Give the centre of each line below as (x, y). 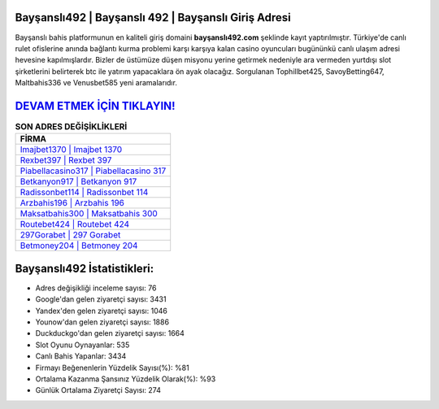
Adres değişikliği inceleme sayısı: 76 (96, 288)
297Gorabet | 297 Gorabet (70, 235)
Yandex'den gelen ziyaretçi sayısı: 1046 (102, 311)
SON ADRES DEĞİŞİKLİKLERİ (71, 127)
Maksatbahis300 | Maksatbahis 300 (89, 214)
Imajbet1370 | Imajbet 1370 (71, 150)
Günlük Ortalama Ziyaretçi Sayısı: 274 (98, 390)
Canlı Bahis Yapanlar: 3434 (81, 356)
